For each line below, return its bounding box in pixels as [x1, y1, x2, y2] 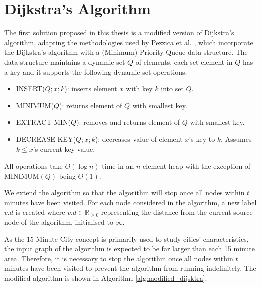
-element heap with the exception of [140, 161, 251, 171]
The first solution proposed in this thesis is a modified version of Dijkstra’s [4, 27, 234, 38]
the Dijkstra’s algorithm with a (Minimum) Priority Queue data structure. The [4, 47, 248, 57]
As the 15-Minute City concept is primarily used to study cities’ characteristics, [4, 233, 249, 244]
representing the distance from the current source [101, 207, 253, 217]
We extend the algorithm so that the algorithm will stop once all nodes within [4, 187, 245, 198]
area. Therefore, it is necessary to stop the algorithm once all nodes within [4, 253, 233, 263]
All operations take [4, 161, 63, 171]
